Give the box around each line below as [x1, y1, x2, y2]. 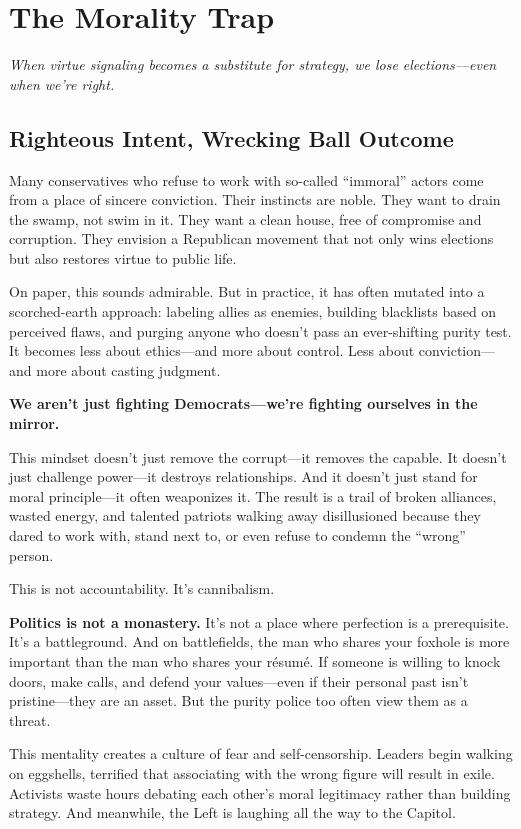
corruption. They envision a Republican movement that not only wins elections [9, 228, 494, 249]
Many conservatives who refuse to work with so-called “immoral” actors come [9, 169, 484, 190]
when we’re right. [9, 73, 115, 94]
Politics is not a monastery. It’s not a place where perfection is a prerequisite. [9, 611, 509, 632]
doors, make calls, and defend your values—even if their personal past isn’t [9, 670, 469, 691]
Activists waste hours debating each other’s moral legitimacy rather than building [9, 782, 511, 803]
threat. [9, 709, 51, 730]
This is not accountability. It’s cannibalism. [9, 578, 275, 599]
